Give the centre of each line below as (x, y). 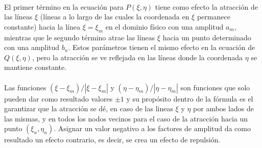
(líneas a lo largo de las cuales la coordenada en (115, 17)
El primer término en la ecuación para (64, 6)
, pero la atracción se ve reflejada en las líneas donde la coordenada (137, 57)
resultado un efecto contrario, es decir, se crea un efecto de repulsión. (112, 140)
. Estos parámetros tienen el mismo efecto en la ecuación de (162, 47)
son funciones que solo (215, 87)
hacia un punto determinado (207, 37)
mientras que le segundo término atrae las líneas (80, 37)
